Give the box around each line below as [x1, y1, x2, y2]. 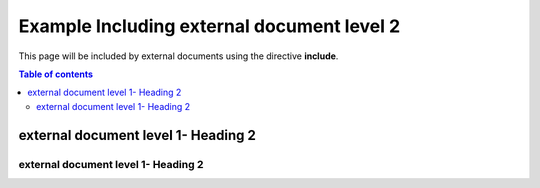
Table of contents [18, 68, 94, 80]
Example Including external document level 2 [18, 15, 401, 37]
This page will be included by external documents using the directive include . [18, 50, 339, 62]
